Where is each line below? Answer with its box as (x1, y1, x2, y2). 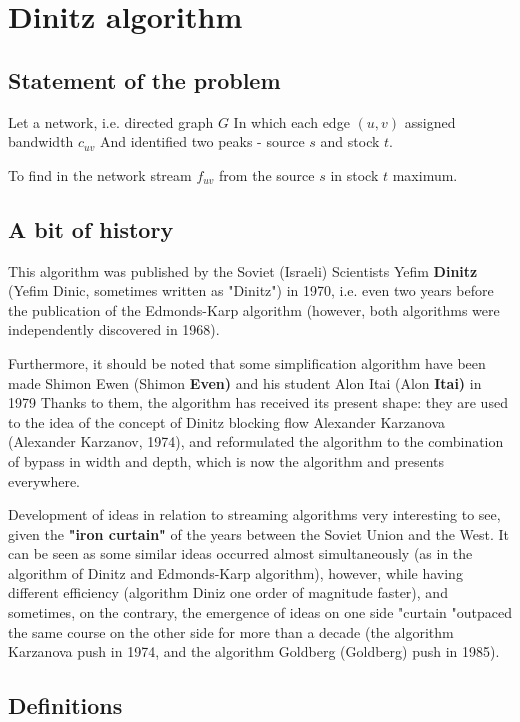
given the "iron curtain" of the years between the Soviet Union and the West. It (8, 523, 510, 544)
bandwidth (8, 131, 74, 152)
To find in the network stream (8, 164, 192, 185)
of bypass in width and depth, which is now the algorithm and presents (8, 450, 445, 471)
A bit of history (8, 213, 174, 244)
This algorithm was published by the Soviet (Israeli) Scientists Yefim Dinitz (8, 260, 478, 281)
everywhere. (8, 470, 81, 491)
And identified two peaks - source (99, 131, 305, 152)
